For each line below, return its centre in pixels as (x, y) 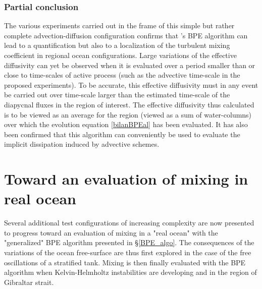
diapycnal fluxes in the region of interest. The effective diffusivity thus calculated (129, 104)
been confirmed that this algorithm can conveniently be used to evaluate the (122, 134)
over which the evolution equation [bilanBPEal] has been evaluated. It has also (126, 124)
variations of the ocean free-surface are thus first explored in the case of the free (128, 252)
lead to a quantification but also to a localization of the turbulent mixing (117, 45)
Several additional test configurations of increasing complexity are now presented (129, 223)
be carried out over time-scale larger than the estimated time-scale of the (117, 95)
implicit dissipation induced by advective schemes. (82, 144)
